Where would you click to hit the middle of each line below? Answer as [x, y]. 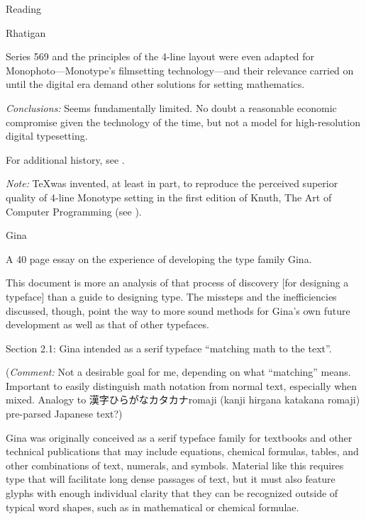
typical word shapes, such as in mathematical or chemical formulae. [152, 507]
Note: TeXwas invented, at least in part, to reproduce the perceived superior [172, 183]
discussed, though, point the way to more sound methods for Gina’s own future [178, 310]
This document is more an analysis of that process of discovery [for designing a [177, 283]
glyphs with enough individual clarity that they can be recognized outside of [172, 493]
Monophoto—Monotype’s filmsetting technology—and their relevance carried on [180, 70]
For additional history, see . [65, 159]
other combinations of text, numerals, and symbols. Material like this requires [175, 465]
